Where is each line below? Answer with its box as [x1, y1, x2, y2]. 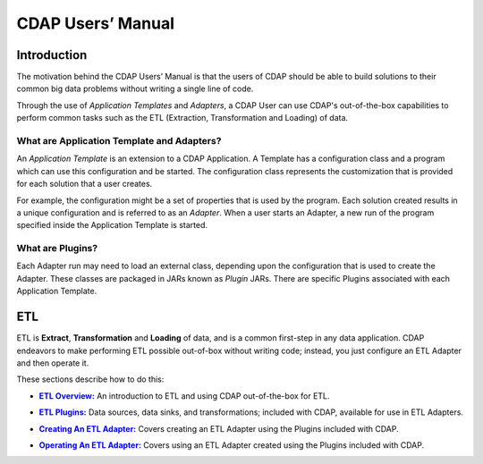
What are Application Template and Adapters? [16, 135, 222, 147]
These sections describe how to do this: [16, 374, 165, 384]
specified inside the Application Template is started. [16, 220, 208, 231]
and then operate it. [16, 358, 89, 368]
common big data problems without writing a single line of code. [16, 83, 254, 94]
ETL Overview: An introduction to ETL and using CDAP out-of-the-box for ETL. [38, 390, 330, 401]
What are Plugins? [16, 242, 98, 255]
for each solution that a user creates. [16, 179, 153, 190]
